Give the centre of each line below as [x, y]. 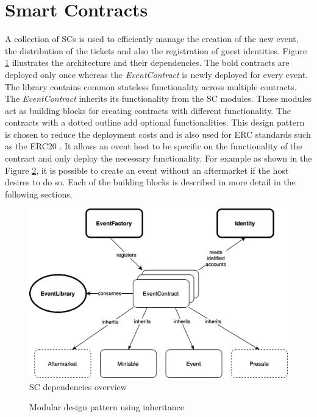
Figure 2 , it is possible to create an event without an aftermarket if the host [147, 170]
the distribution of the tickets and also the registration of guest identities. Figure [156, 50]
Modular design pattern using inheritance [107, 407]
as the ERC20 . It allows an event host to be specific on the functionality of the [154, 146]
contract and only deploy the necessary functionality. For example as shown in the [158, 158]
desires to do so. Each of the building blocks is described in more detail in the [150, 182]
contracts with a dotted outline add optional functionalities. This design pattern [155, 122]
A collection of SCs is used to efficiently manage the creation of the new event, [152, 39]
